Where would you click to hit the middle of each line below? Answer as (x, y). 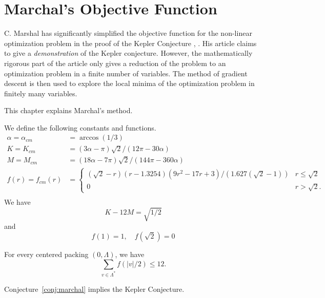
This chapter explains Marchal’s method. (68, 110)
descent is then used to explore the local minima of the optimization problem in (129, 83)
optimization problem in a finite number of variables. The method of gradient (126, 73)
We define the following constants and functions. (80, 127)
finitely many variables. (41, 93)
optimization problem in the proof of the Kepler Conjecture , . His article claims (130, 43)
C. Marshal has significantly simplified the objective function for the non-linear (128, 33)
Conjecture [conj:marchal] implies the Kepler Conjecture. (94, 289)
